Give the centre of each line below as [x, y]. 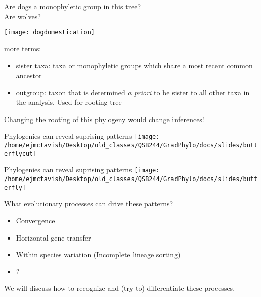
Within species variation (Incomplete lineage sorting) [98, 254]
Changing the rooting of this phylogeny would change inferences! [104, 119]
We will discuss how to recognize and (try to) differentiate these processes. [120, 288]
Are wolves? [23, 16]
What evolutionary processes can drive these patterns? [89, 203]
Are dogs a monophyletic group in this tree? [73, 6]
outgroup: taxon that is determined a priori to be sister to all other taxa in [133, 92]
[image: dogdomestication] [49, 33]
